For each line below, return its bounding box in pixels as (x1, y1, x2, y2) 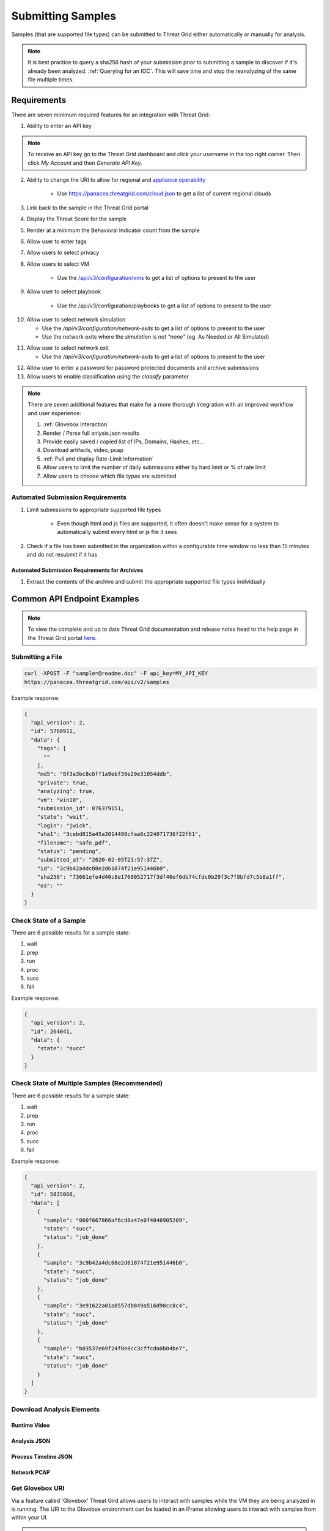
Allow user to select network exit (26, 344, 109, 352)
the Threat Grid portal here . (28, 634, 97, 641)
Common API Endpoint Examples (11, 594, 139, 604)
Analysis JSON (11, 1437, 51, 1445)
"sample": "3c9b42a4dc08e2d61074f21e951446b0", (43, 1259, 189, 1266)
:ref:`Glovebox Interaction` (43, 421, 109, 428)
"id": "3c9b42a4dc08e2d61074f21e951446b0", (37, 865, 169, 872)
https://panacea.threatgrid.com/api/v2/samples (24, 679, 169, 685)
